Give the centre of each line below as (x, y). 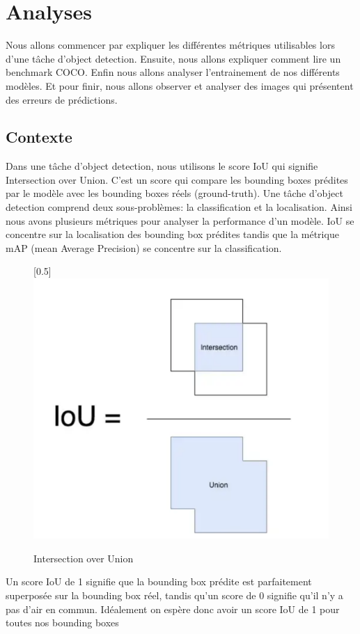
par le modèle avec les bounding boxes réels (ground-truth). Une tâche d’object (174, 193)
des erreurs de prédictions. (62, 99)
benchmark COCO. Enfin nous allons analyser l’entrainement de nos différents (173, 72)
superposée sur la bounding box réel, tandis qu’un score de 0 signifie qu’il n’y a (174, 595)
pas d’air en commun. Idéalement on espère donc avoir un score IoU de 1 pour (173, 609)
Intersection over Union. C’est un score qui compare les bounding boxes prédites (177, 179)
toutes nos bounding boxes (62, 623)
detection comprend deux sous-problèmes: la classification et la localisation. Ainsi (179, 207)
